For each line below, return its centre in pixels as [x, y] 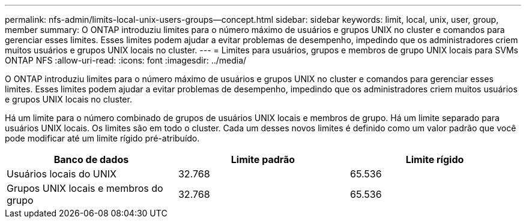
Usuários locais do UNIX [62, 174]
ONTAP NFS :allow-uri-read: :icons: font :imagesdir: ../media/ [126, 60]
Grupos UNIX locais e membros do [85, 188]
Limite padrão [263, 159]
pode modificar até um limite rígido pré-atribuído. [102, 138]
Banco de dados [91, 159]
